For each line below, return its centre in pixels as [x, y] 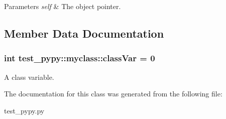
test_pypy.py [24, 110]
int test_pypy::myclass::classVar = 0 [80, 58]
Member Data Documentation [84, 33]
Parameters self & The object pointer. [63, 6]
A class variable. [29, 77]
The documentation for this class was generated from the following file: [113, 94]
